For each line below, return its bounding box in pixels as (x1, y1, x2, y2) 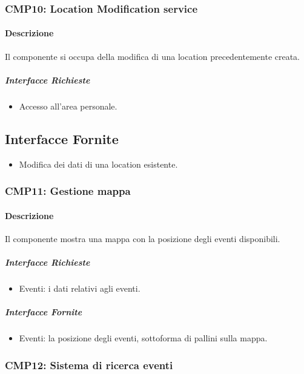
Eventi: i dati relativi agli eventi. (19, 281, 140, 294)
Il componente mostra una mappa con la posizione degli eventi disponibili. (5, 232, 280, 244)
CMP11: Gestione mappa (5, 183, 131, 198)
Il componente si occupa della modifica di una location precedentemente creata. (5, 50, 300, 62)
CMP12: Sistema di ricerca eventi (5, 357, 173, 372)
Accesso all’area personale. (19, 99, 117, 112)
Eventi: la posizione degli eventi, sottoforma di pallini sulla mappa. (19, 332, 268, 344)
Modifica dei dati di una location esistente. (19, 157, 178, 170)
